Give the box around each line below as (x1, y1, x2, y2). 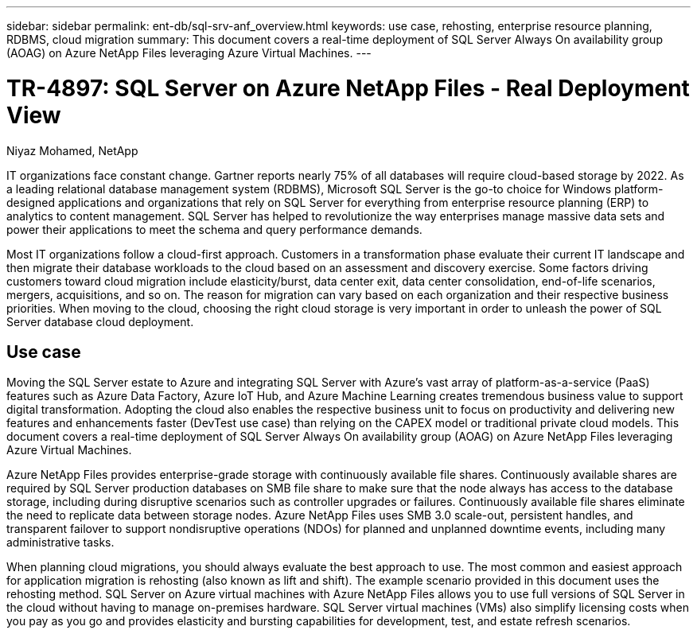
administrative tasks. (6, 535, 115, 550)
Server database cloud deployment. (6, 314, 194, 329)
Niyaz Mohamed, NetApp (6, 143, 138, 158)
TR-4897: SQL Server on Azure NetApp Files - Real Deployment (6, 74, 690, 102)
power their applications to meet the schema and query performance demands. (6, 222, 422, 236)
